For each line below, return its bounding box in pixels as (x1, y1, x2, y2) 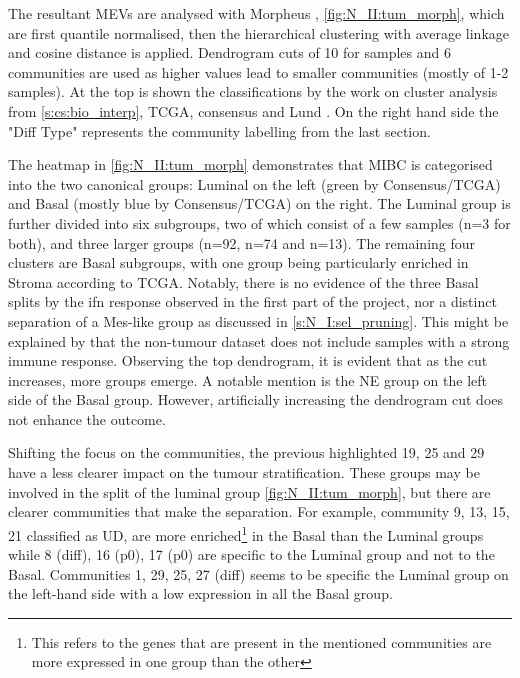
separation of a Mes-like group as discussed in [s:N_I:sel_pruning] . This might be (8, 310, 509, 331)
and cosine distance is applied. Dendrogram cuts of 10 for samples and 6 (8, 42, 451, 63)
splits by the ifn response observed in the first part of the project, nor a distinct (8, 291, 497, 312)
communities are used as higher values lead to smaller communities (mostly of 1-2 (8, 61, 509, 82)
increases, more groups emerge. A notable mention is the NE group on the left (8, 369, 487, 390)
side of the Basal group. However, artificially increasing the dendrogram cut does (8, 389, 504, 410)
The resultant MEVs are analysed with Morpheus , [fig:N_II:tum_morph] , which (8, 3, 505, 23)
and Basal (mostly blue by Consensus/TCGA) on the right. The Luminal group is (8, 193, 511, 214)
